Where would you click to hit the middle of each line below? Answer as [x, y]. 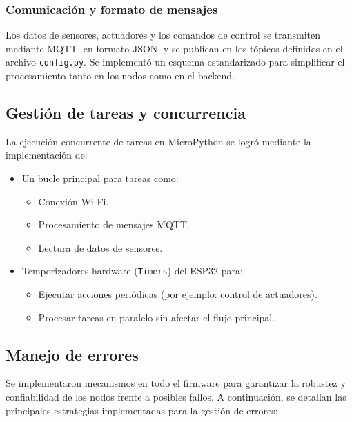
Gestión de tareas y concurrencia [126, 113]
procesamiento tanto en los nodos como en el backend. [120, 76]
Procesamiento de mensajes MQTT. [114, 224]
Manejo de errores [72, 354]
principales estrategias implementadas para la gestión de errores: [142, 410]
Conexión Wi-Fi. [74, 201]
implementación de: [47, 155]
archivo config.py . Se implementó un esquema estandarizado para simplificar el [175, 62]
